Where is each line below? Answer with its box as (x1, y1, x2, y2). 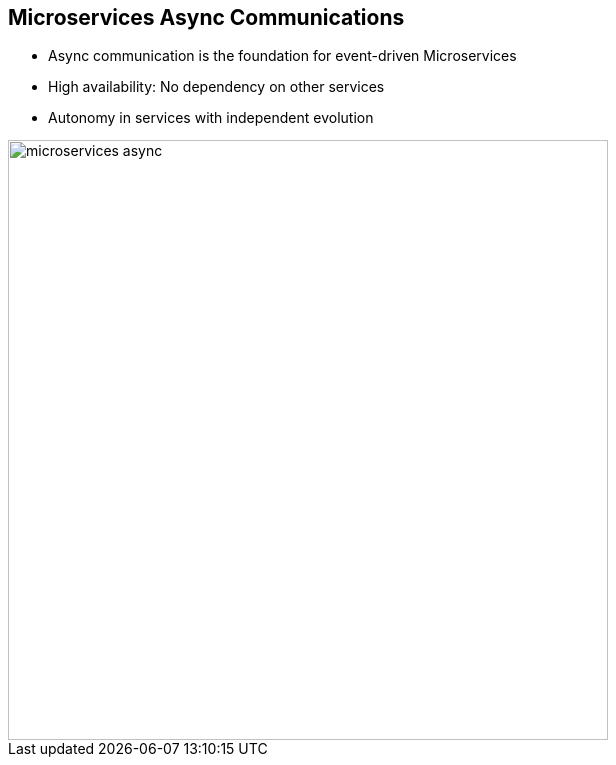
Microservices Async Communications (8, 5, 405, 30)
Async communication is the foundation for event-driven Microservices (48, 47, 517, 65)
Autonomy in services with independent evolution (48, 109, 374, 127)
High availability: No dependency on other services (48, 78, 385, 96)
